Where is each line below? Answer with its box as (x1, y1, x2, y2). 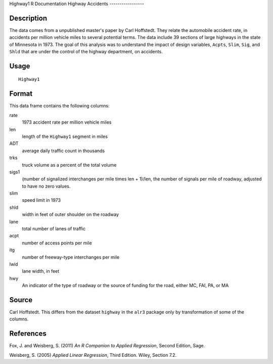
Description (9, 14, 48, 22)
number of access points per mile (22, 240, 92, 246)
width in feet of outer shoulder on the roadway (22, 211, 119, 217)
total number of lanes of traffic (22, 226, 86, 232)
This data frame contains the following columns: (9, 103, 110, 109)
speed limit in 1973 (22, 197, 61, 203)
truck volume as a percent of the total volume (22, 162, 117, 168)
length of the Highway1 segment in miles (22, 133, 108, 139)
